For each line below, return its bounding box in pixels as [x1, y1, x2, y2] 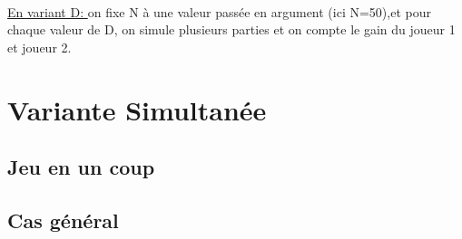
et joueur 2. [7, 37, 72, 56]
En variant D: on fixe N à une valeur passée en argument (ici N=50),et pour [7, 2, 431, 21]
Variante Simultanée [7, 91, 267, 128]
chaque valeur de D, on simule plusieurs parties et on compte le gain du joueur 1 [7, 20, 456, 39]
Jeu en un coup [7, 153, 155, 181]
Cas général [7, 206, 119, 234]
